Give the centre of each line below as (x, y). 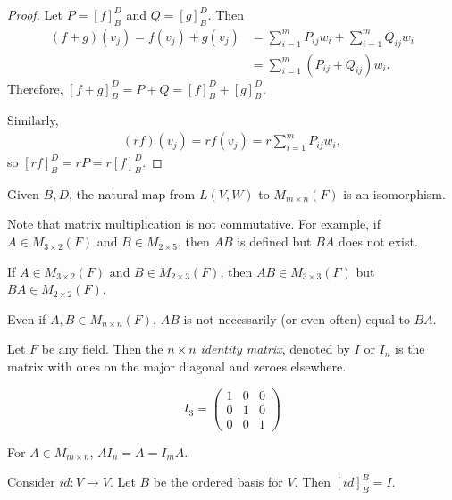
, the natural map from (132, 193)
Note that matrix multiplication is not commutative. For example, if (194, 224)
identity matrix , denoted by (275, 349)
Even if (27, 318)
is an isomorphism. (394, 193)
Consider (31, 482)
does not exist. (378, 242)
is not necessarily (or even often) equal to (297, 318)
